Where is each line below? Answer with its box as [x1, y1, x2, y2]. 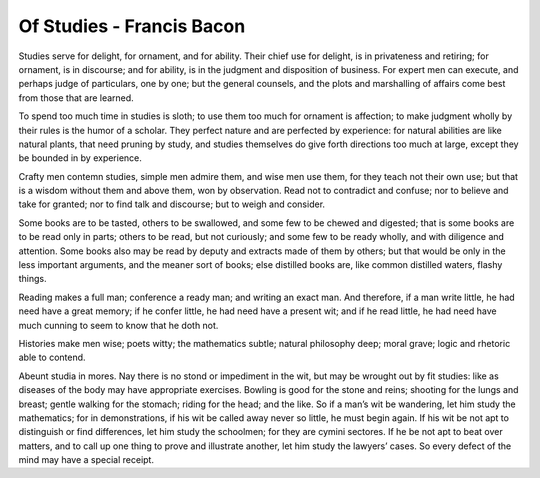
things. [18, 273, 47, 285]
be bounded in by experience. [18, 152, 142, 164]
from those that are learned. [18, 91, 134, 104]
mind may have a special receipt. [18, 454, 155, 466]
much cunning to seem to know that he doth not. [18, 319, 219, 331]
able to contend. [18, 351, 86, 364]
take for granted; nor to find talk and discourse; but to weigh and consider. [18, 198, 325, 210]
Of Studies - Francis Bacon [18, 15, 246, 37]
